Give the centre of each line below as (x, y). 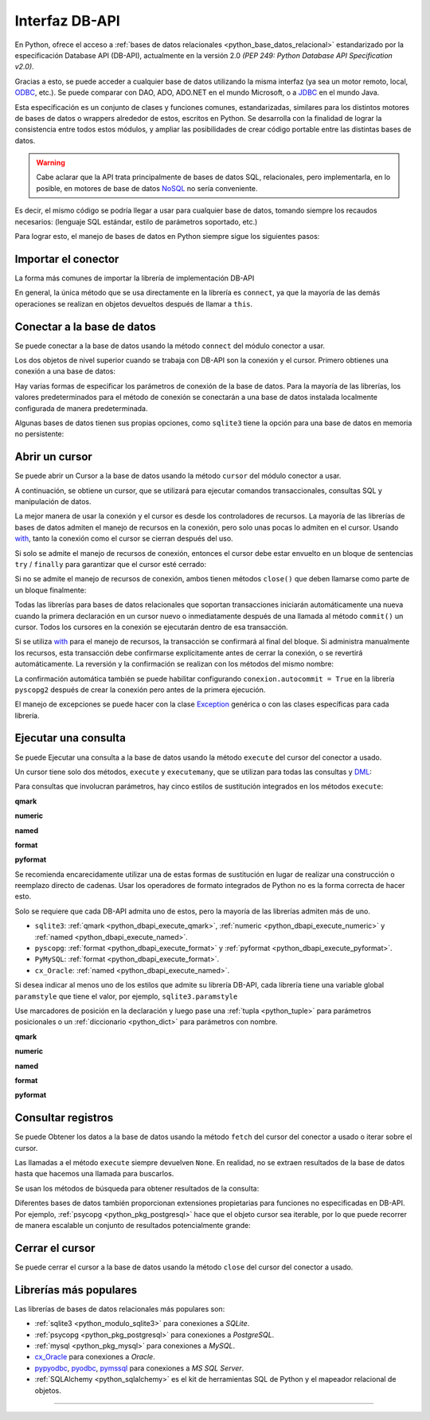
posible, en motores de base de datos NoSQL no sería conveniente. (147, 188)
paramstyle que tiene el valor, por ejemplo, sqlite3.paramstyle (126, 996)
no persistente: (39, 434)
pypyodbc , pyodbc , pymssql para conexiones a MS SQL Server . (139, 1368)
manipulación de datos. (53, 502)
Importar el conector (67, 259)
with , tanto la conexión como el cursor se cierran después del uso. (124, 538)
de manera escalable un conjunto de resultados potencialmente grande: (133, 1225)
